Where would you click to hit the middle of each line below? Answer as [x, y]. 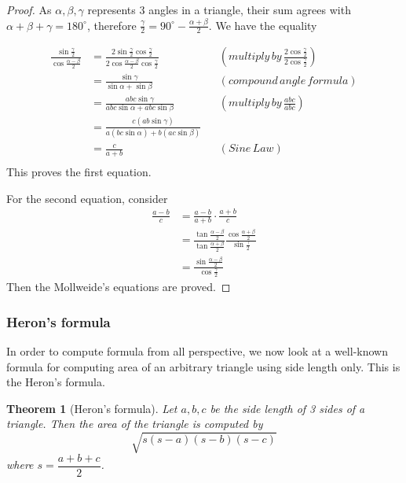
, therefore [112, 25]
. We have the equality [263, 25]
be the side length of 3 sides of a [287, 408]
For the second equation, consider [87, 198]
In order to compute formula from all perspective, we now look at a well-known [197, 351]
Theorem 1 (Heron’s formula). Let [92, 408]
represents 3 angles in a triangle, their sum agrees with [219, 9]
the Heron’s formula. [56, 382]
